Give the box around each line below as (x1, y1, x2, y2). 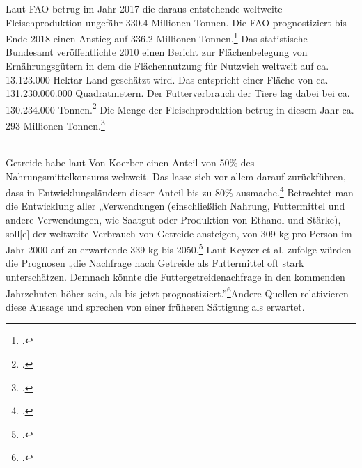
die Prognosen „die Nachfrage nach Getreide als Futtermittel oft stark (6, 256, 304, 270)
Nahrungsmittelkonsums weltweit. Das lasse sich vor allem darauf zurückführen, (6, 169, 346, 183)
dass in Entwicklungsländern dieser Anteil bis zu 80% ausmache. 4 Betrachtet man (6, 183, 354, 199)
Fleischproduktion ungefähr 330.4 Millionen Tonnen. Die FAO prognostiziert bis (6, 15, 347, 29)
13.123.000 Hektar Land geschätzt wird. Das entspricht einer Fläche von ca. (6, 72, 329, 86)
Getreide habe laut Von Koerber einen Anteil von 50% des (6, 155, 255, 169)
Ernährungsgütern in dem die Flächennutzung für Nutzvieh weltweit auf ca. (6, 58, 329, 73)
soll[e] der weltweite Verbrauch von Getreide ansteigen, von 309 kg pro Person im (6, 226, 352, 240)
